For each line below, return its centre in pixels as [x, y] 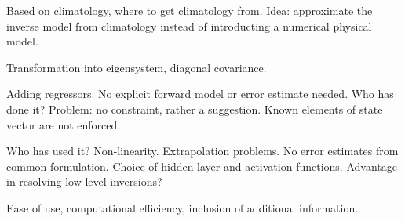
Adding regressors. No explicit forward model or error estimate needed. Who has [200, 94]
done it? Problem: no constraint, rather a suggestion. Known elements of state [195, 109]
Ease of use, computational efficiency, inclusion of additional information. [182, 207]
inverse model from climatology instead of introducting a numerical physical [189, 25]
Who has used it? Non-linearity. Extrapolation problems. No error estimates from [202, 151]
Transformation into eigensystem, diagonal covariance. [137, 67]
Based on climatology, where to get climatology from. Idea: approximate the [190, 10]
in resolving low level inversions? [84, 181]
